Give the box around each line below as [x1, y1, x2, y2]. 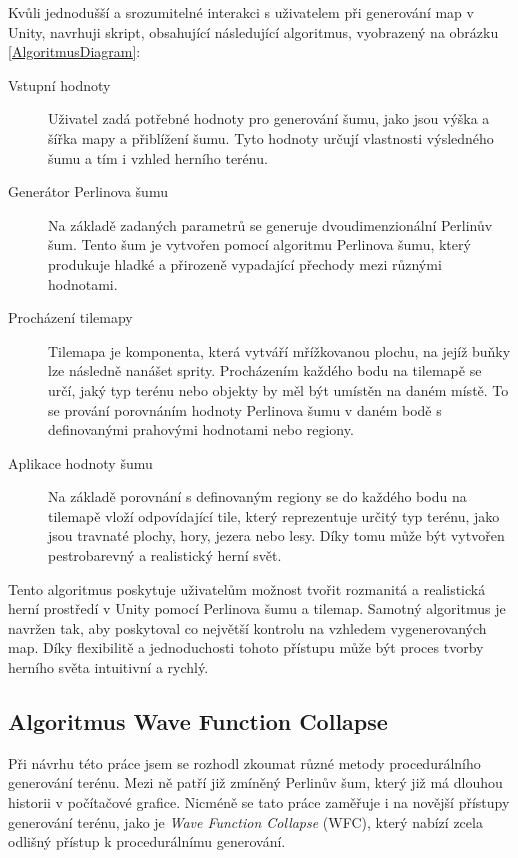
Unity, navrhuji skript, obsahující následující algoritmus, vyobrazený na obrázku [8, 21, 499, 42]
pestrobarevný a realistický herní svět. [48, 545, 282, 566]
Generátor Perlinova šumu [8, 181, 168, 202]
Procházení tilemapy [8, 307, 133, 328]
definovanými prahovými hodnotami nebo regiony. [48, 419, 354, 440]
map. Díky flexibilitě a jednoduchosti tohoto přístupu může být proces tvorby [8, 637, 484, 658]
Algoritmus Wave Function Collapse [8, 706, 388, 737]
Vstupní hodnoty [8, 74, 111, 95]
